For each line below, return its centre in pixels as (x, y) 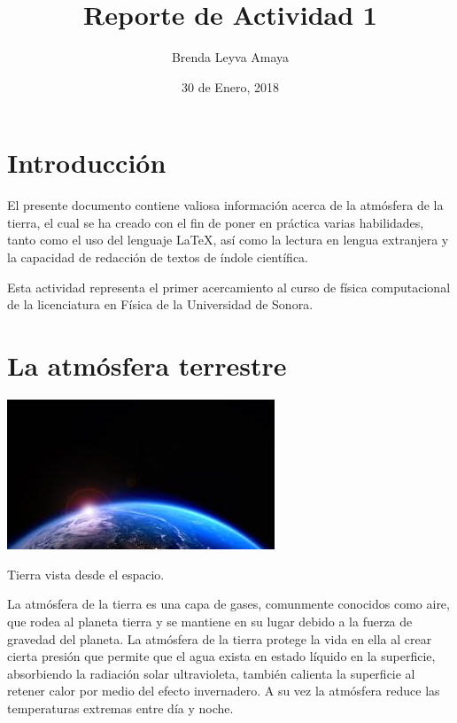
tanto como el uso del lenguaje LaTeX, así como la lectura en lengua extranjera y (228, 240)
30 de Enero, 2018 (230, 86)
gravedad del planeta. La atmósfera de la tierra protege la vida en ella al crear (220, 638)
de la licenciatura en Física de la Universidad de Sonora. (160, 304)
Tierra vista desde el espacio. (86, 574)
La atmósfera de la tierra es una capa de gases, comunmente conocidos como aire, (228, 604)
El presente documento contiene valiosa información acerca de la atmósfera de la (225, 205)
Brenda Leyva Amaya (230, 57)
